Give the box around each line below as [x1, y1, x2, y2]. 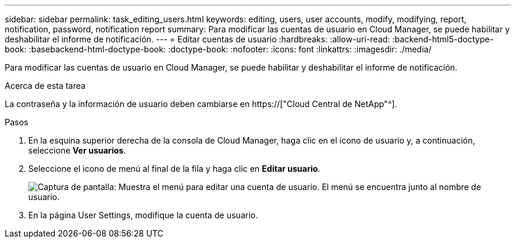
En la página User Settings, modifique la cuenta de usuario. [28, 210, 258, 220]
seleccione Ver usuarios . [28, 145, 126, 155]
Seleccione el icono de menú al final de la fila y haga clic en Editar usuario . [28, 164, 320, 174]
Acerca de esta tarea [5, 81, 86, 91]
